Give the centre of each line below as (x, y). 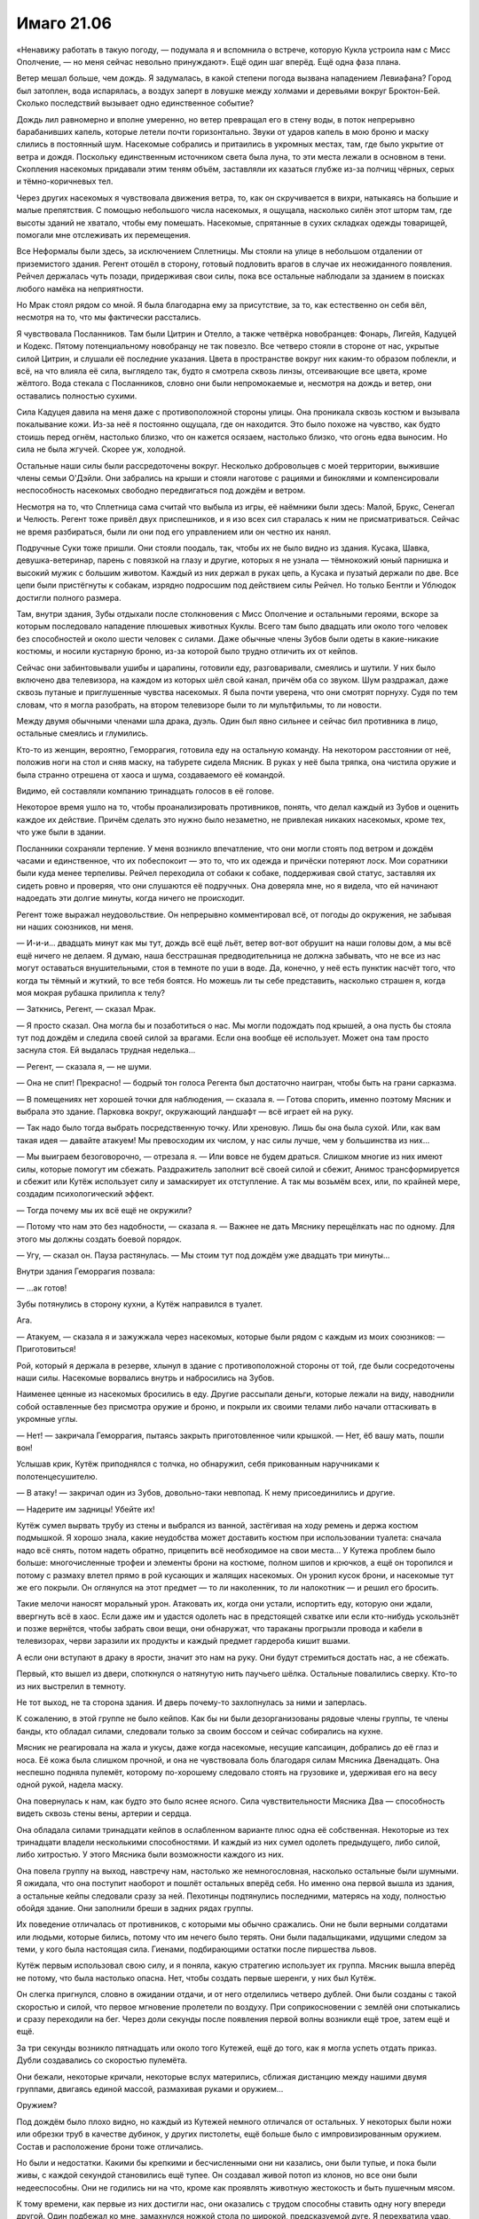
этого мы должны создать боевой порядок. (99, 1239)
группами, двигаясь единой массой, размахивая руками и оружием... (150, 2089)
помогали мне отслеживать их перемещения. (103, 235)
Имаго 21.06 (64, 23)
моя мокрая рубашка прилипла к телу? (91, 992)
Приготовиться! (46, 1349)
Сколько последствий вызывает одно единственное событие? (135, 103)
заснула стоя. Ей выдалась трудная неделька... (106, 1050)
